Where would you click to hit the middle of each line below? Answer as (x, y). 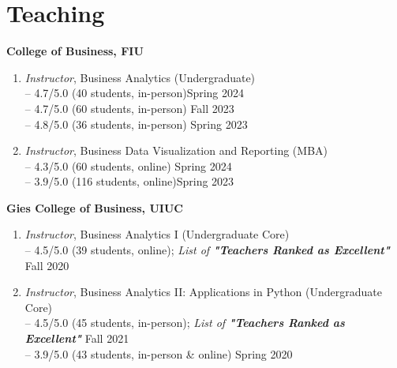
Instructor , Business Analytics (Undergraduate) (140, 77)
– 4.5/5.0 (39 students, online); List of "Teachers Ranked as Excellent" (207, 250)
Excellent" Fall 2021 (77, 338)
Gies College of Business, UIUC (95, 207)
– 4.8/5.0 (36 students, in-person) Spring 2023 (136, 124)
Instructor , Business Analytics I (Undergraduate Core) (157, 234)
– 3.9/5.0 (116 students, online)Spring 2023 (129, 181)
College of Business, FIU (75, 51)
